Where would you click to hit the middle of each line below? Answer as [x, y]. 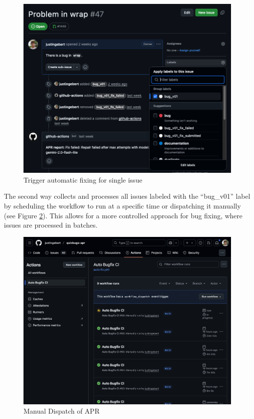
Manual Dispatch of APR [62, 411]
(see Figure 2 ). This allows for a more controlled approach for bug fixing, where [123, 215]
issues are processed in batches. [51, 225]
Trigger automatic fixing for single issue [83, 179]
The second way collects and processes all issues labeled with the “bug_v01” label [127, 196]
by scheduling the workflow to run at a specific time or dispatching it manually [123, 205]
